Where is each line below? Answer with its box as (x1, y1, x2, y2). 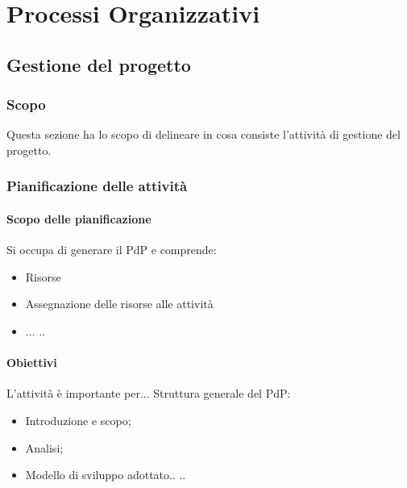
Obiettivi (6, 354, 57, 371)
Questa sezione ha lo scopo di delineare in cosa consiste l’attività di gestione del (6, 126, 401, 143)
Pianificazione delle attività (6, 176, 188, 196)
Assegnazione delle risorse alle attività (25, 295, 214, 312)
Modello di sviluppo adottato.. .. (25, 466, 186, 483)
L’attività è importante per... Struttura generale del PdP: (6, 385, 291, 402)
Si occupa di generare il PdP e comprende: (6, 241, 217, 258)
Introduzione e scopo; (25, 411, 131, 428)
